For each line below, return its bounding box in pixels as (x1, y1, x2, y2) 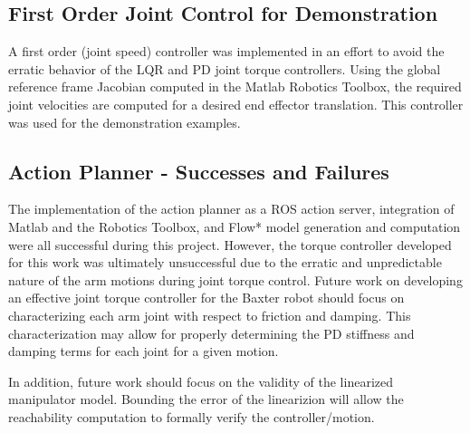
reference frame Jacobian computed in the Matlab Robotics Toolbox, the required (8, 77, 462, 96)
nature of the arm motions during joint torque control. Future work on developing (8, 270, 463, 289)
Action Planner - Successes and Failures (8, 157, 389, 185)
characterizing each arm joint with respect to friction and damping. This (8, 305, 411, 324)
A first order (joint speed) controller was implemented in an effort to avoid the (8, 42, 445, 61)
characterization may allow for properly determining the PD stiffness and (8, 323, 415, 342)
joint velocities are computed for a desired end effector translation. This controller (8, 94, 464, 113)
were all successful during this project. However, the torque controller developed (8, 235, 452, 254)
